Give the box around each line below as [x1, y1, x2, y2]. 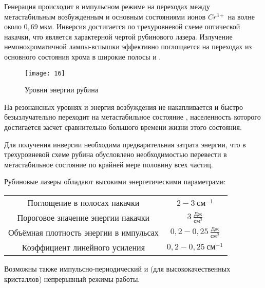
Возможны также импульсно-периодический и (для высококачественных [4, 263, 231, 274]
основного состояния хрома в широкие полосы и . [4, 51, 161, 62]
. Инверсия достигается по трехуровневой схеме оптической [52, 21, 240, 32]
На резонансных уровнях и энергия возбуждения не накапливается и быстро [4, 101, 243, 112]
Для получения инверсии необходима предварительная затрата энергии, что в [4, 139, 246, 149]
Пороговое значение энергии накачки [17, 211, 150, 223]
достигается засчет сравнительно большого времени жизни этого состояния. [4, 122, 242, 132]
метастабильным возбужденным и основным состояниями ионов [4, 11, 206, 22]
